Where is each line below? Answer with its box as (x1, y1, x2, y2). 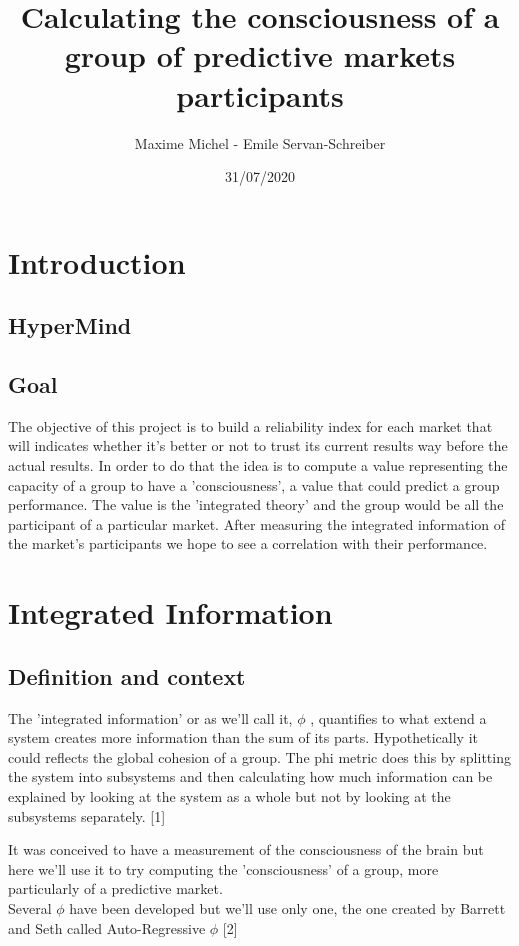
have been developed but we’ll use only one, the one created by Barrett (69, 897, 506, 918)
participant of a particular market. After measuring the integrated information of (8, 513, 506, 534)
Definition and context (8, 660, 246, 691)
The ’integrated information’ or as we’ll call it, (8, 707, 293, 728)
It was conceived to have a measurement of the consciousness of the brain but (8, 839, 484, 860)
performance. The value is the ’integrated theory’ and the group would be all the (8, 494, 504, 515)
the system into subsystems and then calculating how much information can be (8, 766, 493, 787)
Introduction (8, 241, 186, 282)
